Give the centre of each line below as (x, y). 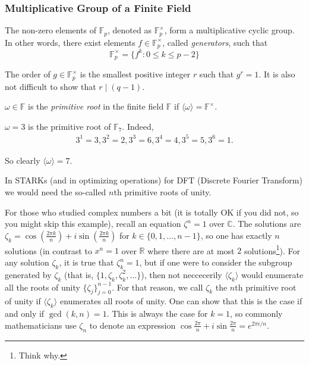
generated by (28, 274)
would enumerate (272, 274)
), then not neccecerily (182, 274)
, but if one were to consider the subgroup (216, 262)
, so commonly (256, 313)
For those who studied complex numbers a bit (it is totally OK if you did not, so (152, 212)
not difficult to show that (51, 86)
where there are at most (191, 250)
